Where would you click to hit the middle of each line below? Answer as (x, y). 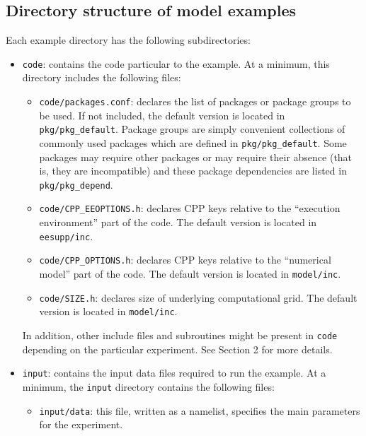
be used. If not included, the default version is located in (162, 115)
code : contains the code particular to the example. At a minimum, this (176, 63)
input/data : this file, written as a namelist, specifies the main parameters (200, 410)
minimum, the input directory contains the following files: (148, 386)
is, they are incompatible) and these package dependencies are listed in (193, 171)
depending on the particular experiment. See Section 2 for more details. (177, 349)
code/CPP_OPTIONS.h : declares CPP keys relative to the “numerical (185, 260)
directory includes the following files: (102, 77)
